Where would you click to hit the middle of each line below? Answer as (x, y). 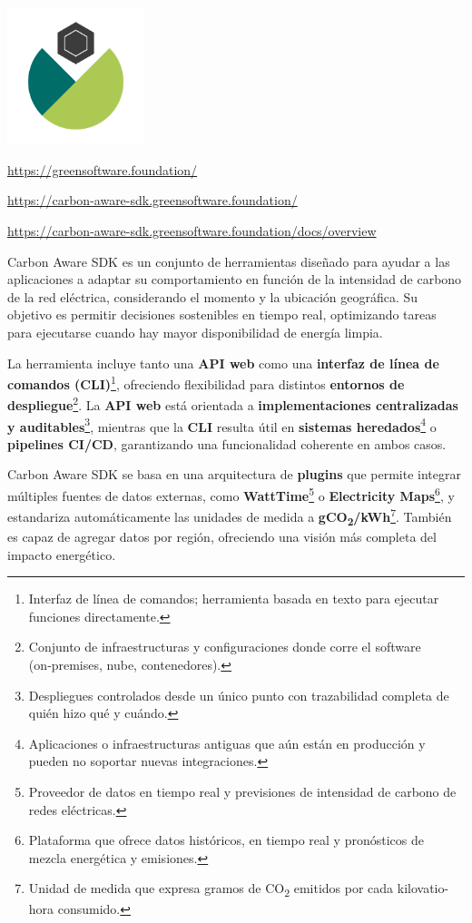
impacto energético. (62, 554)
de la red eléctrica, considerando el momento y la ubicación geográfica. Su (213, 296)
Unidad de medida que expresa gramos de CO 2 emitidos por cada (211, 889)
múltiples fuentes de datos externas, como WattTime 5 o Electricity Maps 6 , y (231, 494)
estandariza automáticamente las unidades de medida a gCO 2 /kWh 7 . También (230, 516)
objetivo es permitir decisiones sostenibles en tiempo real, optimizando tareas (222, 314)
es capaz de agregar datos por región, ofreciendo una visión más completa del (222, 537)
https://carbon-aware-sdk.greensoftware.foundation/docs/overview (192, 230)
